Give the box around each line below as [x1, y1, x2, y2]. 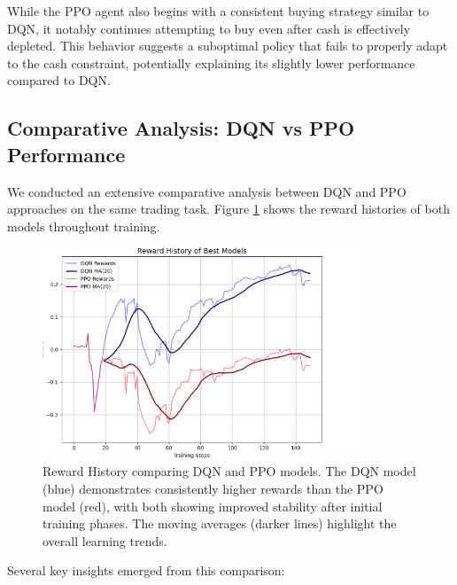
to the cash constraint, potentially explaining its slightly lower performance [7, 53, 415, 72]
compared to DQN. [7, 71, 111, 90]
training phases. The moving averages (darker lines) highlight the [43, 514, 397, 533]
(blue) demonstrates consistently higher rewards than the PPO [43, 480, 383, 498]
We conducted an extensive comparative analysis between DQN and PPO [7, 182, 407, 200]
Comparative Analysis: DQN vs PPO [7, 114, 355, 142]
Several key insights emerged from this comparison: [7, 561, 285, 580]
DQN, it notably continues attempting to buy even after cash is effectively [7, 19, 411, 37]
